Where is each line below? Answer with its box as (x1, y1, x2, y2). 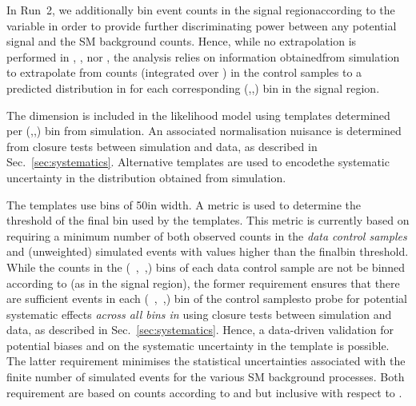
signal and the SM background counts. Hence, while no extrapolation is (6, 33, 357, 50)
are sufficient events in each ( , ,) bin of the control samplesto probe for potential (6, 290, 407, 307)
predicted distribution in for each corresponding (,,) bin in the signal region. (6, 79, 380, 96)
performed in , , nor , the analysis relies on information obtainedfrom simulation (6, 48, 400, 65)
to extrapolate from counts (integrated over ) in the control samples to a (6, 64, 362, 81)
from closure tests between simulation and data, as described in (6, 137, 318, 154)
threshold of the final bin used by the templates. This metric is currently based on (6, 212, 410, 229)
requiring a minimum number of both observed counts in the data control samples (6, 227, 407, 244)
